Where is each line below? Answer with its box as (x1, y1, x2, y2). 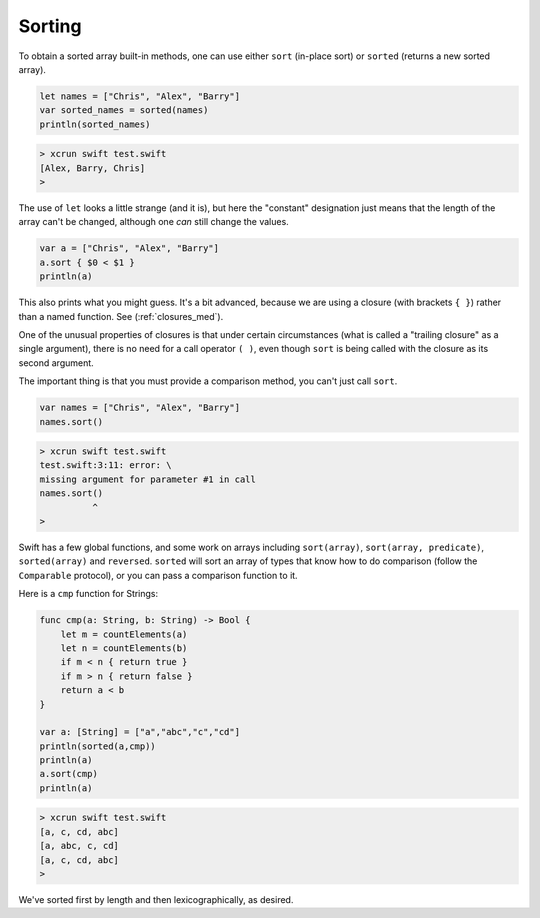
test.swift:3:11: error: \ (39, 460, 172, 471)
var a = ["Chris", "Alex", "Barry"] (39, 243, 220, 254)
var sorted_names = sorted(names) (39, 105, 209, 116)
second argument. (18, 356, 94, 369)
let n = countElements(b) (60, 642, 188, 654)
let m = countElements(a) (60, 628, 188, 640)
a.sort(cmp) (39, 768, 99, 780)
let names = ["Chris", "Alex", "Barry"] (39, 90, 240, 102)
